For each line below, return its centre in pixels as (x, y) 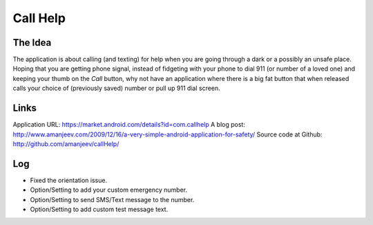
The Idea (32, 43)
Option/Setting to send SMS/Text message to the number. (112, 199)
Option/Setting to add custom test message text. (99, 209)
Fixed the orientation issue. (68, 180)
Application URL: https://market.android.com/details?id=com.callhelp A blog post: (129, 125)
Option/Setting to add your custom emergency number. (109, 190)
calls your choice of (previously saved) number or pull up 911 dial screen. (116, 88)
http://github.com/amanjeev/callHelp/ (66, 144)
